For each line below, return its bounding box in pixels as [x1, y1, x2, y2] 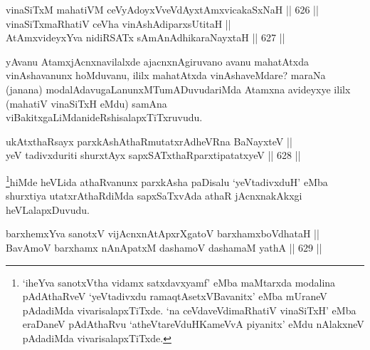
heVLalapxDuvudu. [6, 202, 90, 217]
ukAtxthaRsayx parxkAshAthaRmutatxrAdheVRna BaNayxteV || [6, 133, 292, 148]
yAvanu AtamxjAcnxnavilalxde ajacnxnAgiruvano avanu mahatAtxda [6, 53, 309, 68]
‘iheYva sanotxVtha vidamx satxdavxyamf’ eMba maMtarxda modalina [22, 274, 336, 289]
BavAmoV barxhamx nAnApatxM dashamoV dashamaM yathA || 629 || [6, 240, 322, 254]
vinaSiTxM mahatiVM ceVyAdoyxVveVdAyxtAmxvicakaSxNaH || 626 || [6, 2, 319, 16]
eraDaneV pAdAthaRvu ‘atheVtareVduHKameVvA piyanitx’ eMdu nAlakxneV [22, 316, 364, 331]
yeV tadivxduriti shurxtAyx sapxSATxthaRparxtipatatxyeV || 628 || [6, 148, 301, 163]
